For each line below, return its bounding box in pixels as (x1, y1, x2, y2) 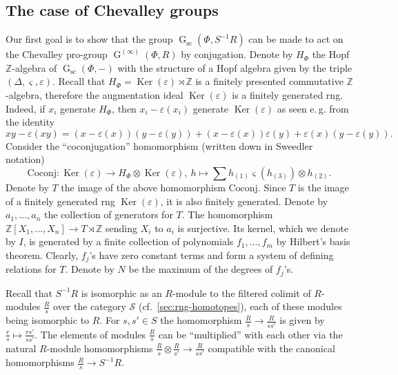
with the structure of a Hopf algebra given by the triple (117, 60, 352, 75)
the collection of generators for (44, 207, 173, 222)
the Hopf (312, 47, 350, 61)
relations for (6, 262, 57, 276)
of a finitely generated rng (6, 193, 115, 208)
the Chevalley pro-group (6, 47, 108, 61)
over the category (53, 299, 126, 314)
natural (6, 340, 37, 355)
